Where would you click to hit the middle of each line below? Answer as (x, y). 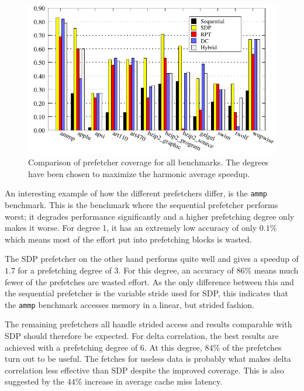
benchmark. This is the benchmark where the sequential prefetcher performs (141, 204)
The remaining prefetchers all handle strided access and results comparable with (148, 324)
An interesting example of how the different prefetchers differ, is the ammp (136, 193)
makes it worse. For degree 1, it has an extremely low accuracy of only (131, 228)
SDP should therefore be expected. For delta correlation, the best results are (142, 335)
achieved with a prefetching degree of (71, 347)
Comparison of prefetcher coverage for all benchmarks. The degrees (148, 162)
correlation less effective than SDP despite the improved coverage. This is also (144, 370)
